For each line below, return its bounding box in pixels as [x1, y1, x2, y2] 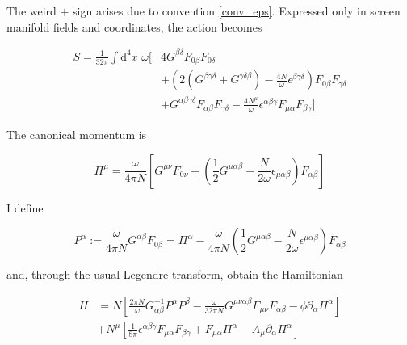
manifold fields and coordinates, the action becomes [6, 18, 262, 35]
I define [6, 199, 44, 216]
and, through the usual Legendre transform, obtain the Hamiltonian [6, 266, 343, 283]
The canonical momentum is [6, 126, 147, 143]
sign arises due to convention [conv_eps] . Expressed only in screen [73, 2, 401, 19]
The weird [6, 2, 57, 19]
